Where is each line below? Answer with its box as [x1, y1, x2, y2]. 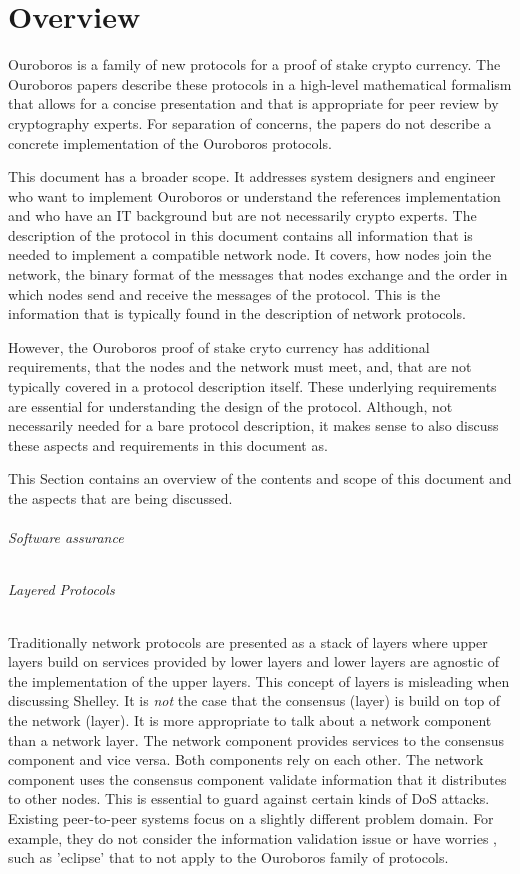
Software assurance [8, 527, 124, 548]
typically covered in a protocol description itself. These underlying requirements [8, 376, 497, 397]
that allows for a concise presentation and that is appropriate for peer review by [8, 93, 499, 114]
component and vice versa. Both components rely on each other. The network [8, 749, 484, 770]
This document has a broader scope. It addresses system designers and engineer [8, 166, 496, 187]
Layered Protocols [8, 579, 115, 600]
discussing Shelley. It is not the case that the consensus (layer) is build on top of [8, 690, 501, 711]
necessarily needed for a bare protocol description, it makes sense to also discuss [8, 415, 499, 436]
